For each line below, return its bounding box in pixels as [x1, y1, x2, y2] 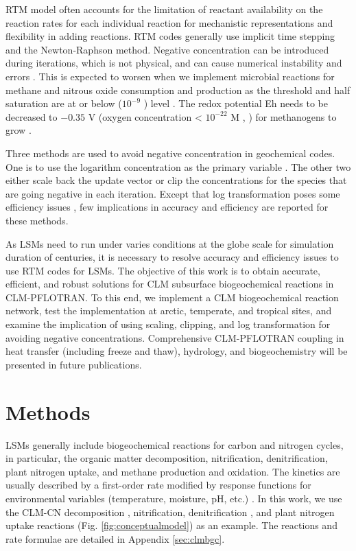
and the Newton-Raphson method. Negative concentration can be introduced [5, 42, 329, 56]
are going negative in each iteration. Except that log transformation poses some [5, 186, 340, 200]
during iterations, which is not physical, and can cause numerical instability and [5, 56, 342, 70]
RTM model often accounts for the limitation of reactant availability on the [5, 2, 323, 16]
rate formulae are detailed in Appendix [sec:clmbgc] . [5, 531, 225, 546]
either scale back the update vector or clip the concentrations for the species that [5, 173, 347, 187]
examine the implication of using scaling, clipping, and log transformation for [5, 317, 331, 331]
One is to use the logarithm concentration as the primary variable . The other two [5, 159, 351, 174]
